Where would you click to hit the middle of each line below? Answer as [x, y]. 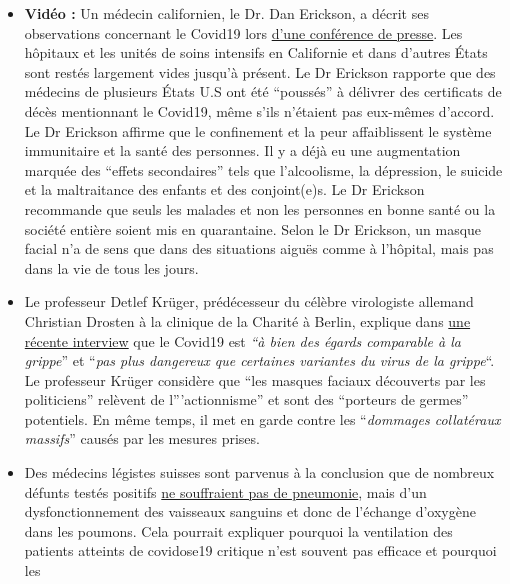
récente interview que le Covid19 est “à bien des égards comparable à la [242, 340]
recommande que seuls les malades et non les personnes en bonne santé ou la [260, 208]
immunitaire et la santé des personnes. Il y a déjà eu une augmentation [242, 150]
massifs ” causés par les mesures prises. [142, 438]
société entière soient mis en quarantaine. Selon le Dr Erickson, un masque [253, 228]
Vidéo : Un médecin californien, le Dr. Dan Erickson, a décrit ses [226, 13]
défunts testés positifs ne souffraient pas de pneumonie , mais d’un [225, 491]
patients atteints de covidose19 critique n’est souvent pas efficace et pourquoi [260, 550]
